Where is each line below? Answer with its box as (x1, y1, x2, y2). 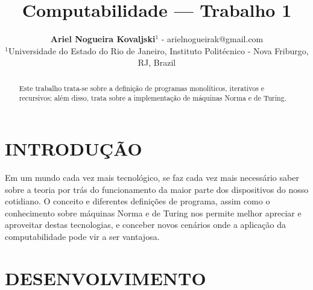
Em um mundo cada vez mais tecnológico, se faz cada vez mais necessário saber (5, 171, 299, 183)
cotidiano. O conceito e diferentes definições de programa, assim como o (5, 195, 270, 207)
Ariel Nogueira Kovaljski (50, 33, 156, 45)
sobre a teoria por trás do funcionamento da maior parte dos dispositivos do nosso (5, 183, 309, 195)
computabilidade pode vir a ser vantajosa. (5, 230, 160, 242)
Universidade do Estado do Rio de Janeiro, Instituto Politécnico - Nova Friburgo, (8, 44, 309, 57)
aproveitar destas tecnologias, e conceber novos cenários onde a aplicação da (5, 218, 286, 231)
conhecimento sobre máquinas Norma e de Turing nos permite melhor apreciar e (5, 206, 302, 219)
